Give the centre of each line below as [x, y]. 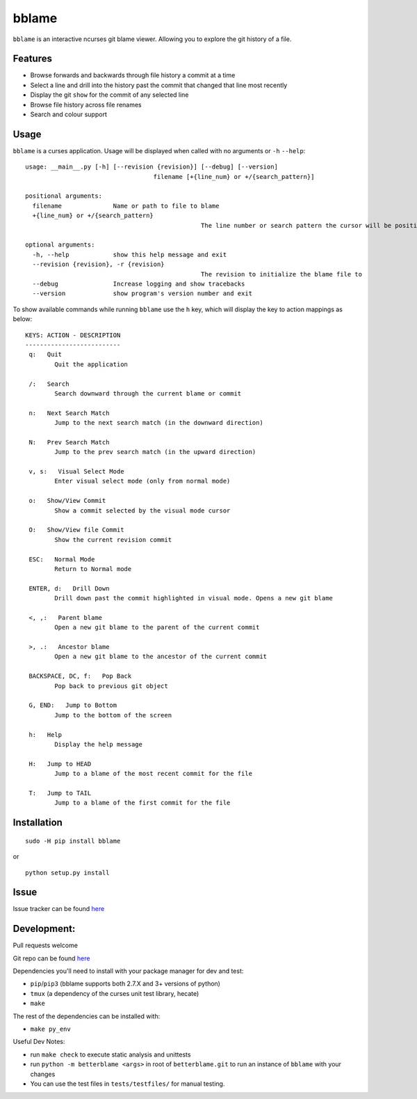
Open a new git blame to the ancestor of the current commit [161, 657]
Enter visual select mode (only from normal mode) [142, 481]
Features [32, 59]
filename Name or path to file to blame [126, 206]
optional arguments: [60, 245]
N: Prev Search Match [69, 442]
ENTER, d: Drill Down [69, 588]
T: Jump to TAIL [60, 793]
